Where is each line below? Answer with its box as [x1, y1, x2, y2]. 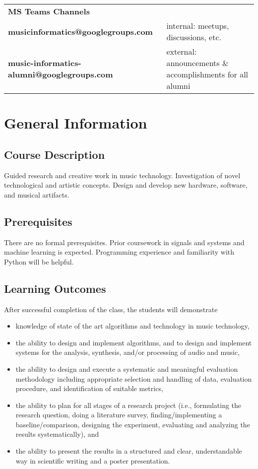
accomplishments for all [166, 68, 249, 80]
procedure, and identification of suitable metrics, [15, 383, 163, 394]
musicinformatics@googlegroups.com [8, 25, 153, 37]
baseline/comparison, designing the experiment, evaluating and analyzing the [15, 419, 250, 429]
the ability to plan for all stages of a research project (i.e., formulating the [15, 400, 242, 410]
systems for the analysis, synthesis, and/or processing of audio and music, [15, 347, 240, 357]
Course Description [4, 146, 105, 162]
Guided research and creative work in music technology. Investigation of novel [4, 170, 241, 180]
